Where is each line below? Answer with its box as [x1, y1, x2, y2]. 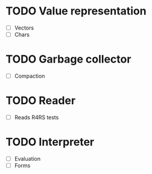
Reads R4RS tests [14, 114, 59, 121]
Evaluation [14, 155, 41, 162]
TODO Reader [5, 94, 76, 108]
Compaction [14, 72, 45, 79]
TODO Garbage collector [5, 52, 131, 66]
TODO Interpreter [5, 135, 95, 149]
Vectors [14, 24, 34, 31]
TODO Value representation [5, 4, 147, 18]
